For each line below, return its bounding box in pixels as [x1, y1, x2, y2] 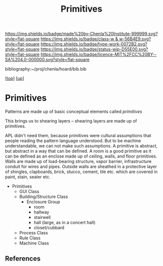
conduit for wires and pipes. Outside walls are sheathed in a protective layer [5, 164, 157, 170]
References [5, 254, 41, 263]
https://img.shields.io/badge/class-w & [40, 36, 118, 42]
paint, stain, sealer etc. [5, 174, 51, 180]
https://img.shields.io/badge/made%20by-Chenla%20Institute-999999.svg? [5, 31, 158, 37]
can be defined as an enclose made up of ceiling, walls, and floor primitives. [5, 153, 158, 159]
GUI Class [19, 189, 40, 195]
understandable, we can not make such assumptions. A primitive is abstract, [5, 143, 158, 149]
